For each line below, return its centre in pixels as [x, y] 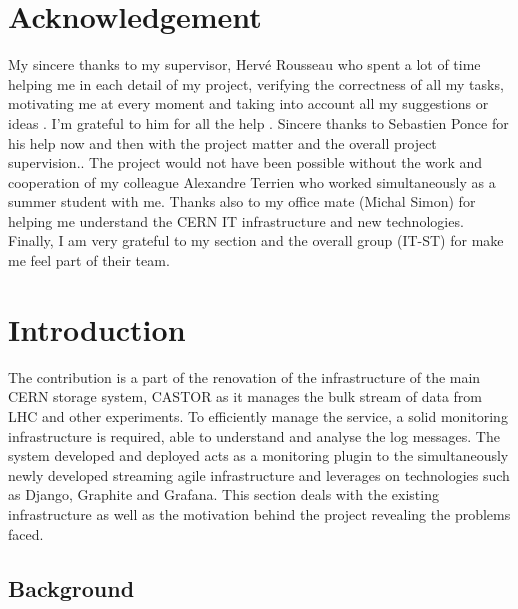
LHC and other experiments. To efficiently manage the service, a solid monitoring [258, 415]
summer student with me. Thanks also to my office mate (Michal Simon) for [242, 201]
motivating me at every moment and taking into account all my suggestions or [248, 103]
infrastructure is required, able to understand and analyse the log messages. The [254, 435]
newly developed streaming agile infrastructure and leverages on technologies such [259, 474]
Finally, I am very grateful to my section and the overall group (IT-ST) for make [256, 240]
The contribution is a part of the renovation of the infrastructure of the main [244, 376]
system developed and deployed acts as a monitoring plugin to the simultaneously [258, 455]
